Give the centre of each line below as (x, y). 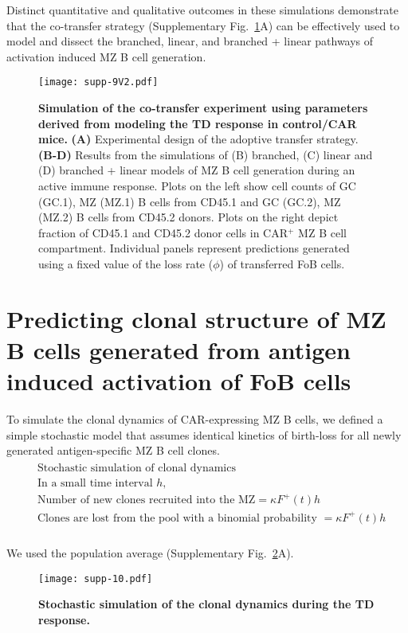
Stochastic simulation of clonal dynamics (136, 468)
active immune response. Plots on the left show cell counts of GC (197, 186)
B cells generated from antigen (178, 349)
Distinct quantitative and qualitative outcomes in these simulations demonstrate (202, 10)
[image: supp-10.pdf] (96, 578)
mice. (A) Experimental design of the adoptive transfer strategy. (198, 139)
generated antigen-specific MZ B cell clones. (113, 450)
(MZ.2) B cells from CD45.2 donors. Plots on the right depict (188, 217)
